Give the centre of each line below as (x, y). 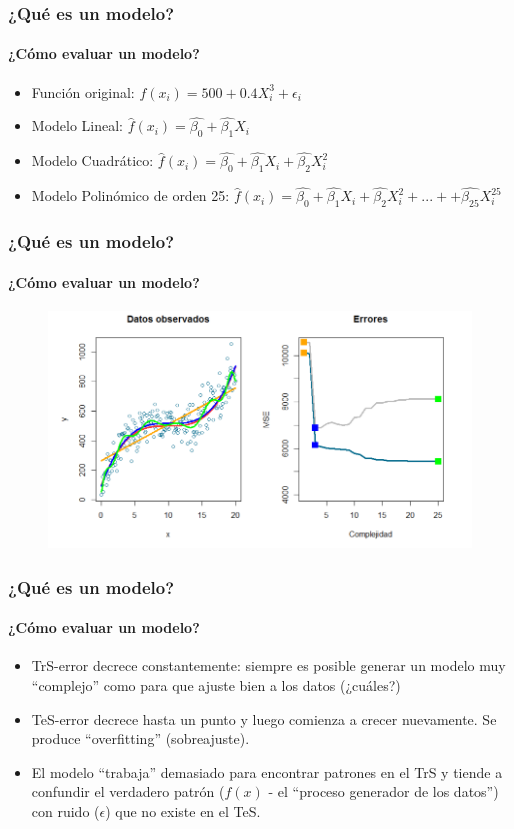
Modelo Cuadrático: (92, 160)
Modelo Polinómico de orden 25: (130, 195)
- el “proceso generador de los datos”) (383, 791)
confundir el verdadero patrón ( (128, 791)
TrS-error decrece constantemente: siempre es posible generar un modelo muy (268, 665)
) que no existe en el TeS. (183, 810)
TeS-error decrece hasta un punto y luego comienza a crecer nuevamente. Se (264, 718)
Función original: (83, 91)
